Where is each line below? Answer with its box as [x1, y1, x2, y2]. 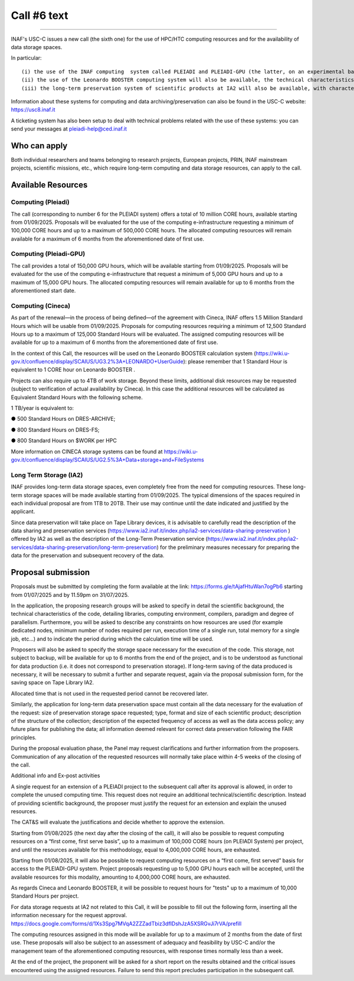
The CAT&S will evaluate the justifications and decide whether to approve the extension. [11, 818, 225, 826]
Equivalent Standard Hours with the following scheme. [11, 394, 143, 401]
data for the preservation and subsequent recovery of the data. [11, 552, 165, 559]
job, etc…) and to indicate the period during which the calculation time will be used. [11, 635, 214, 642]
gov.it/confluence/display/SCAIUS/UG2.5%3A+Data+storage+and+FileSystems [11, 456, 205, 463]
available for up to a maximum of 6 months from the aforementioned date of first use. [11, 339, 218, 346]
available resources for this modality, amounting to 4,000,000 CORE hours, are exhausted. [11, 873, 231, 881]
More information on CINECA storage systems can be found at [11, 448, 163, 455]
